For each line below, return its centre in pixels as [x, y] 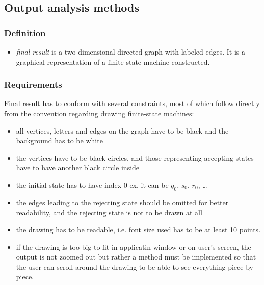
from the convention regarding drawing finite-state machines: [99, 113]
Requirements [33, 84]
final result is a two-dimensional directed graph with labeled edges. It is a [130, 51]
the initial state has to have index [69, 184]
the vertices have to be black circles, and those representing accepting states [135, 157]
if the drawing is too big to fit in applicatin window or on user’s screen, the [134, 247]
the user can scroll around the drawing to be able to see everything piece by [135, 266]
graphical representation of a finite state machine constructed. [113, 61]
